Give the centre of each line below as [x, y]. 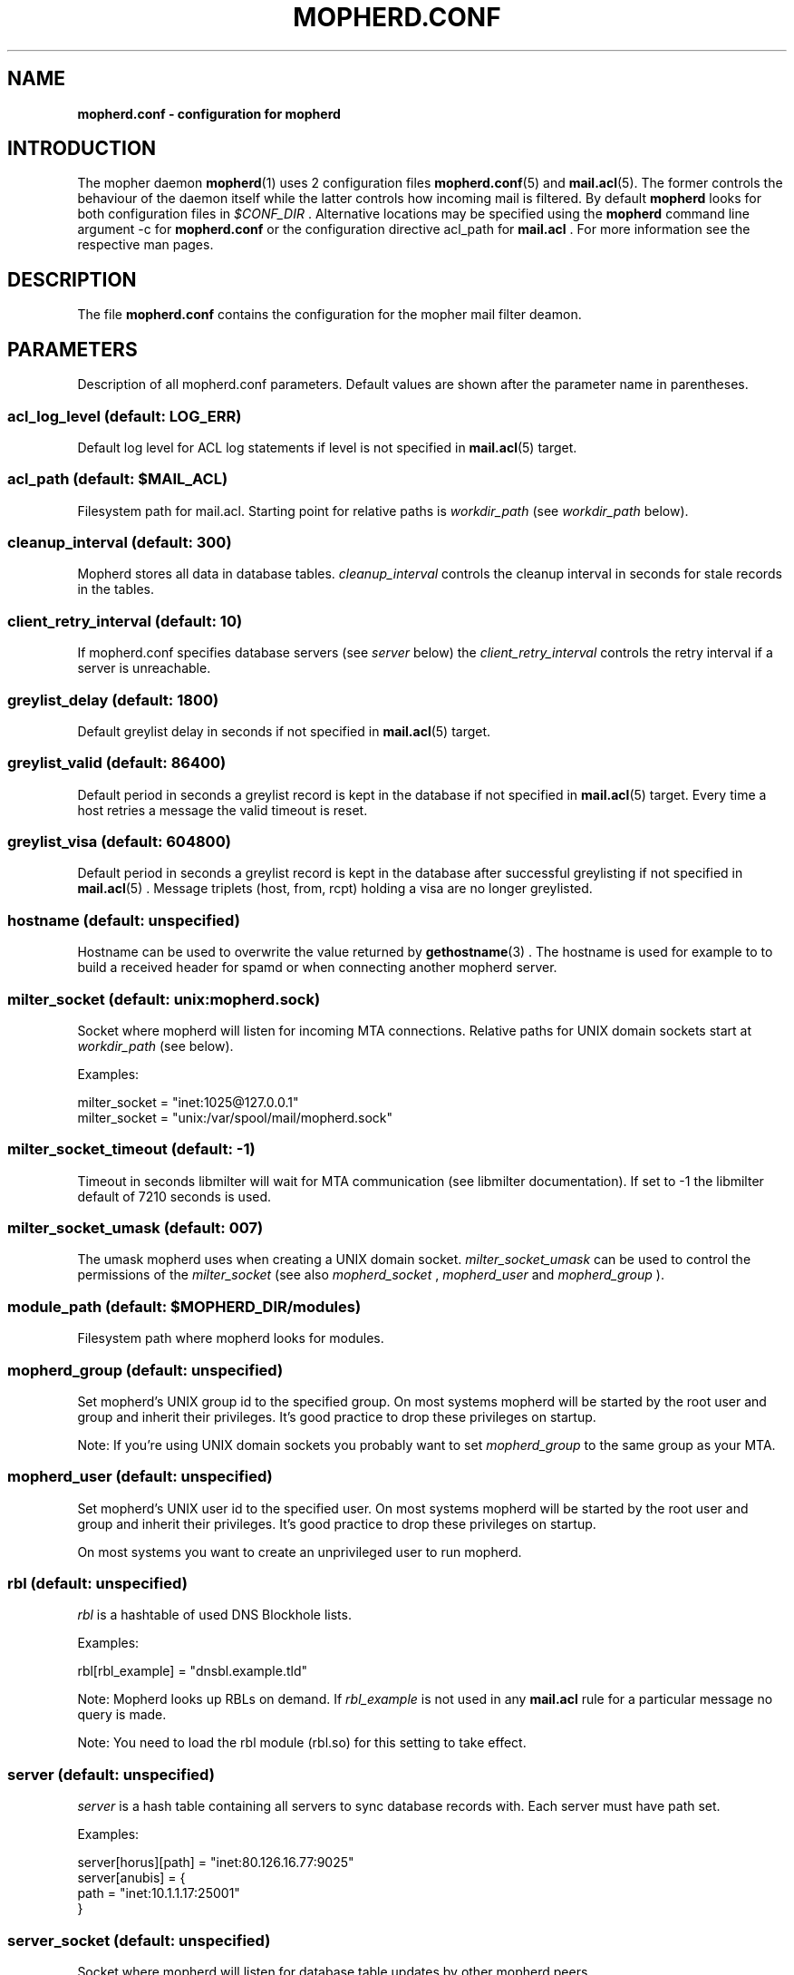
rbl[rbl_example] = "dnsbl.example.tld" [192, 1671]
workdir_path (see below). [155, 1046]
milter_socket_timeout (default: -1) [131, 1149]
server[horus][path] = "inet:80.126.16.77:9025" [216, 1863]
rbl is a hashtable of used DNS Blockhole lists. [214, 1615]
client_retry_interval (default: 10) [125, 621]
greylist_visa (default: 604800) [119, 842]
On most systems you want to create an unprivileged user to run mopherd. [300, 1552]
